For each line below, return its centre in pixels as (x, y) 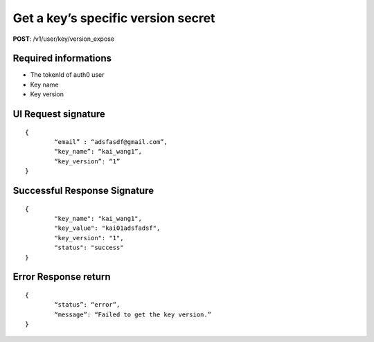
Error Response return (62, 277)
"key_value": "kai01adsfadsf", (107, 228)
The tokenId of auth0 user (67, 75)
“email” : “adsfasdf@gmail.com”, (111, 142)
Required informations (62, 58)
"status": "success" (89, 248)
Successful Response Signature (83, 191)
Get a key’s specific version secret (114, 18)
